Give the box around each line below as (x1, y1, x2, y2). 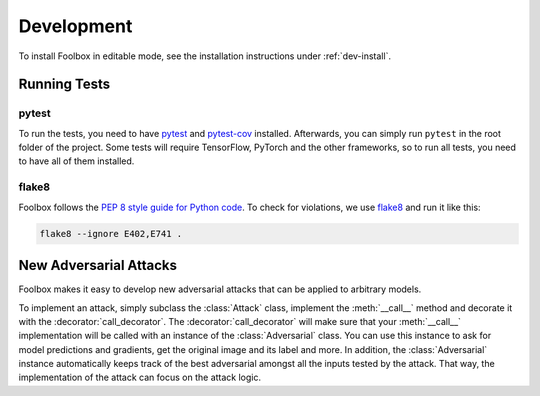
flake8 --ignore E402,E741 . (39, 228, 183, 239)
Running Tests (18, 76, 110, 93)
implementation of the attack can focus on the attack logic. (18, 371, 262, 384)
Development (18, 15, 133, 37)
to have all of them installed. (18, 155, 135, 167)
